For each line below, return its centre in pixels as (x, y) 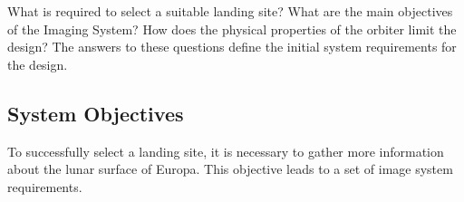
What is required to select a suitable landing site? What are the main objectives (230, 11)
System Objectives (96, 113)
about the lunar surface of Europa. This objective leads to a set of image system (230, 169)
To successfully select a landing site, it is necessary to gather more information (226, 151)
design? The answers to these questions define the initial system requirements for (232, 47)
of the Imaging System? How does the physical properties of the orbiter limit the (232, 29)
